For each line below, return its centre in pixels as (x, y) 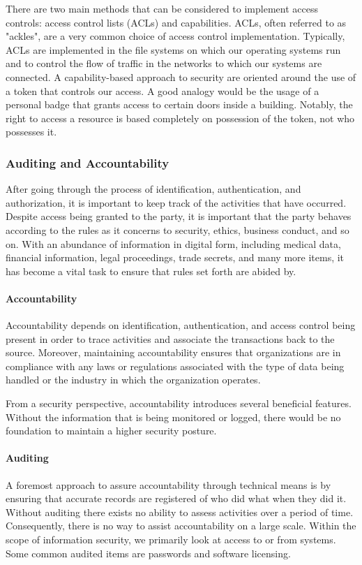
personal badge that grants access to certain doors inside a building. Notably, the (179, 104)
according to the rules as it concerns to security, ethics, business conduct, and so (178, 229)
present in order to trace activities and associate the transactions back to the (170, 338)
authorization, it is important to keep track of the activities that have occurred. (176, 202)
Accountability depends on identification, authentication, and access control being (181, 325)
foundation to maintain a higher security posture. (111, 431)
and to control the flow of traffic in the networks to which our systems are (164, 63)
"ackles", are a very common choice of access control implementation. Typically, (175, 36)
